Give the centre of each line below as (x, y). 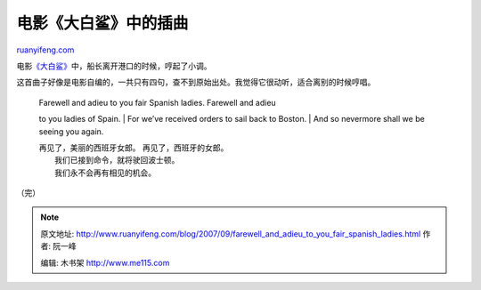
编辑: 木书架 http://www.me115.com (105, 262)
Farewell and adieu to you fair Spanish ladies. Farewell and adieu (157, 102)
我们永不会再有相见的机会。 (105, 173)
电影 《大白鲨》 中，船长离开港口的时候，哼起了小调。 (114, 66)
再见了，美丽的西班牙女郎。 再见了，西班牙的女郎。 (134, 148)
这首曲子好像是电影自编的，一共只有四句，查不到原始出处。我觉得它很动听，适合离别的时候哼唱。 (196, 82)
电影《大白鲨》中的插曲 (102, 23)
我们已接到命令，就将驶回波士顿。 (117, 160)
